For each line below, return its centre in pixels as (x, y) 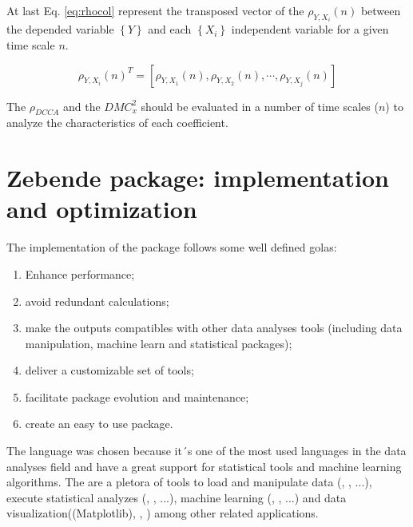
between (381, 10)
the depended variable (60, 29)
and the (81, 106)
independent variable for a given (310, 29)
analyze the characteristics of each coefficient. (117, 123)
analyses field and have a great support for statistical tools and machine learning (204, 466)
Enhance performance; (80, 273)
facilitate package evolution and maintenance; (137, 396)
